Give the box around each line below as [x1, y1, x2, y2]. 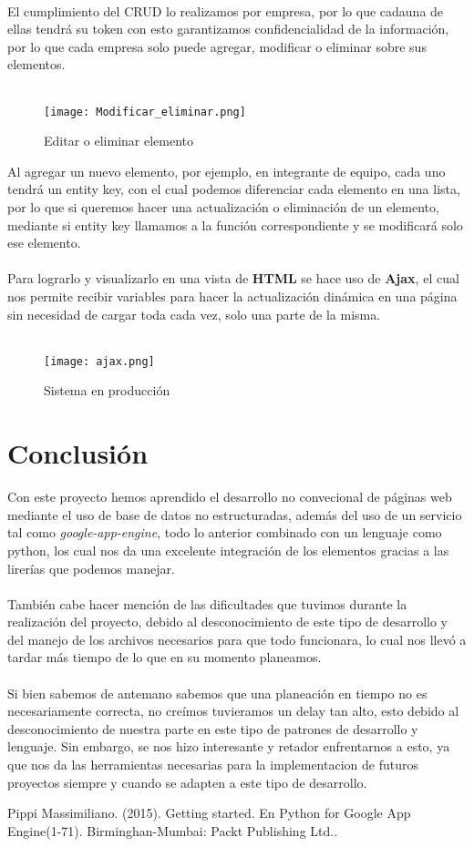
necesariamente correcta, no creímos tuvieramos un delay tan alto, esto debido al [7, 701, 459, 720]
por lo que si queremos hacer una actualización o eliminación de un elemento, [7, 198, 439, 216]
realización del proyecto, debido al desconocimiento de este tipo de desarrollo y [7, 612, 448, 631]
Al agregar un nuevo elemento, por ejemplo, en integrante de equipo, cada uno [7, 161, 446, 180]
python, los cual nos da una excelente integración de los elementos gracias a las [7, 540, 449, 559]
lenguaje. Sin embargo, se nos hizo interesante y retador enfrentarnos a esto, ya [7, 737, 450, 756]
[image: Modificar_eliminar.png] [44, 105, 246, 118]
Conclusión [7, 434, 149, 472]
